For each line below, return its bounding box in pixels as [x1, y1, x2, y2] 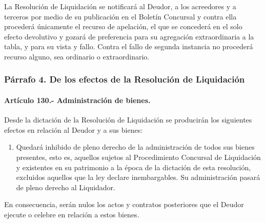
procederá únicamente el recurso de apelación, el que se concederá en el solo [4, 21, 242, 32]
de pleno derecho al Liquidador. [16, 181, 115, 192]
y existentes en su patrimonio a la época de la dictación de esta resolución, [16, 161, 251, 172]
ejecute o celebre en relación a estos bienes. [4, 209, 139, 219]
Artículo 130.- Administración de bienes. [4, 95, 151, 105]
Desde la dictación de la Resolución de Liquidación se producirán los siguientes [4, 114, 252, 125]
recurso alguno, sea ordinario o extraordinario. [4, 51, 150, 62]
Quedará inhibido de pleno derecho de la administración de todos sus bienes [16, 141, 255, 152]
